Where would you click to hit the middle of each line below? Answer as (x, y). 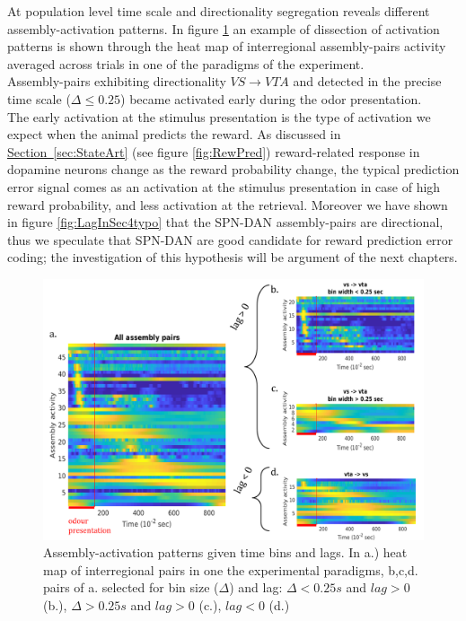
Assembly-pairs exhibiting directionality (117, 81)
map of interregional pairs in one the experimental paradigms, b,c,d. (231, 569)
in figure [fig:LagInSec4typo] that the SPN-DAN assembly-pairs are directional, (225, 222)
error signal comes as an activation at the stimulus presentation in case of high (224, 186)
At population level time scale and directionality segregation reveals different (219, 11)
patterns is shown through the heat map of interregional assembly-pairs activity (227, 46)
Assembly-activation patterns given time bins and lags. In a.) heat (225, 552)
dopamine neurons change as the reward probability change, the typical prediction (233, 169)
